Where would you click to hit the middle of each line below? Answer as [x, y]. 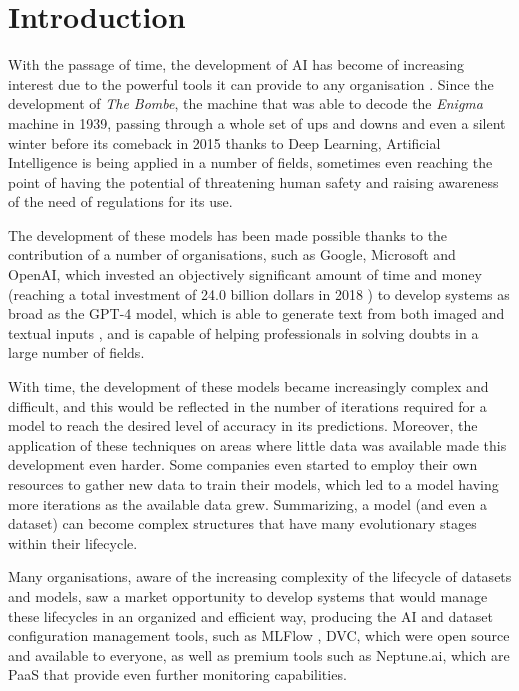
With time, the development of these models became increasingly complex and [248, 386]
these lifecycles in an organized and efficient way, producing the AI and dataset [250, 615]
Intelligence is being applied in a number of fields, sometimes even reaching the [250, 162]
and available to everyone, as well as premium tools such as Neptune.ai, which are [259, 654]
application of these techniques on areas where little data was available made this [257, 444]
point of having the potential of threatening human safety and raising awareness [253, 181]
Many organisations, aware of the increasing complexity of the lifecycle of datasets [260, 576]
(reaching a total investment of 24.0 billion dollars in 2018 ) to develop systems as [259, 293]
